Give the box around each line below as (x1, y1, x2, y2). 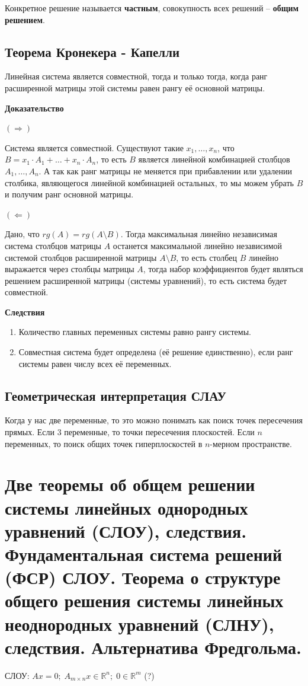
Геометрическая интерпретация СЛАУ (5, 386, 226, 404)
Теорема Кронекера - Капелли (5, 42, 180, 60)
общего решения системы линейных (5, 588, 284, 612)
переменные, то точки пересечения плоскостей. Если (64, 426, 255, 438)
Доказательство (5, 101, 64, 114)
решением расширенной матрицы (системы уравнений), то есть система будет (5, 274, 287, 286)
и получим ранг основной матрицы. (5, 188, 134, 200)
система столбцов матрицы (5, 239, 102, 251)
